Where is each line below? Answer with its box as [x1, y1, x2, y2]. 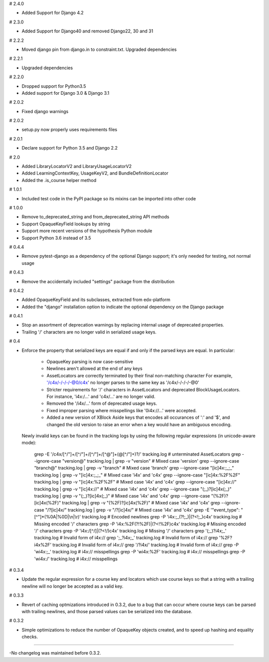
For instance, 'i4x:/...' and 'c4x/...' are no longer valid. [46, 393, 155, 399]
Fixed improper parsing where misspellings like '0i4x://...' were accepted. [46, 407, 197, 413]
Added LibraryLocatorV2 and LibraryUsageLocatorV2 [21, 164, 132, 169]
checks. [21, 634, 38, 640]
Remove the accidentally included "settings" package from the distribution [21, 278, 175, 284]
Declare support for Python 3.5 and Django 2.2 [21, 145, 118, 151]
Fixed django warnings [21, 108, 69, 114]
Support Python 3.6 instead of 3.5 [21, 235, 92, 241]
